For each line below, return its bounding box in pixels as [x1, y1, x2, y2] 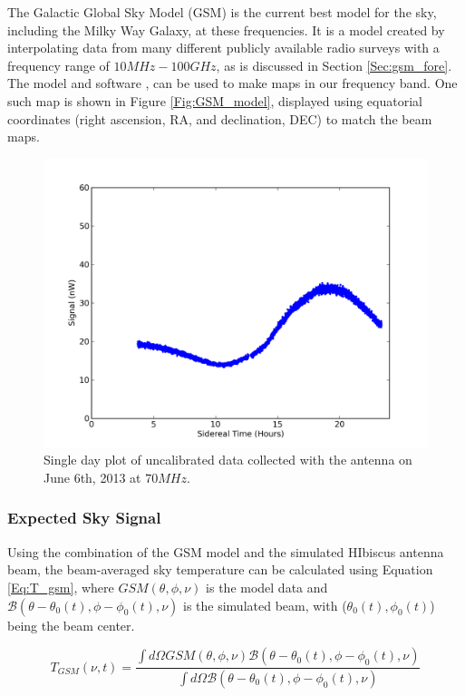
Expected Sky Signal [7, 506, 161, 529]
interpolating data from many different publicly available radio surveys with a [7, 38, 440, 57]
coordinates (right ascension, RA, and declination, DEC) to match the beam [7, 109, 432, 128]
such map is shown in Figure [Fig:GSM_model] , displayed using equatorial [7, 91, 422, 110]
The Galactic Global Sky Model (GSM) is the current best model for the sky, [7, 3, 437, 21]
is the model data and [206, 577, 328, 596]
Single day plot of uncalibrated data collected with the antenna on [44, 450, 412, 469]
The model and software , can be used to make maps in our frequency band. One [7, 74, 458, 93]
